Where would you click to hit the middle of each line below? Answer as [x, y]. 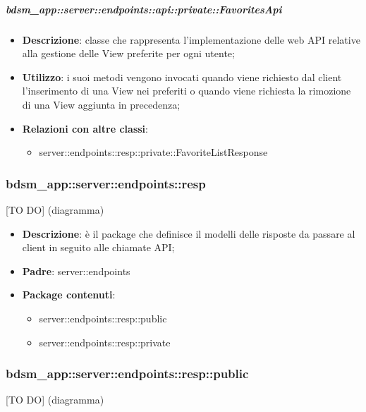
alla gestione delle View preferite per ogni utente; [128, 53]
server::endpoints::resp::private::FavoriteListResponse [153, 152]
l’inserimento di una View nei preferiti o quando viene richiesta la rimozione [187, 91]
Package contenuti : [69, 295]
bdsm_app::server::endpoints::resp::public [127, 374]
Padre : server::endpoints [76, 271]
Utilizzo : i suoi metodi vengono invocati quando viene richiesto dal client [182, 77]
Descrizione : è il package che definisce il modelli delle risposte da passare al [189, 233]
